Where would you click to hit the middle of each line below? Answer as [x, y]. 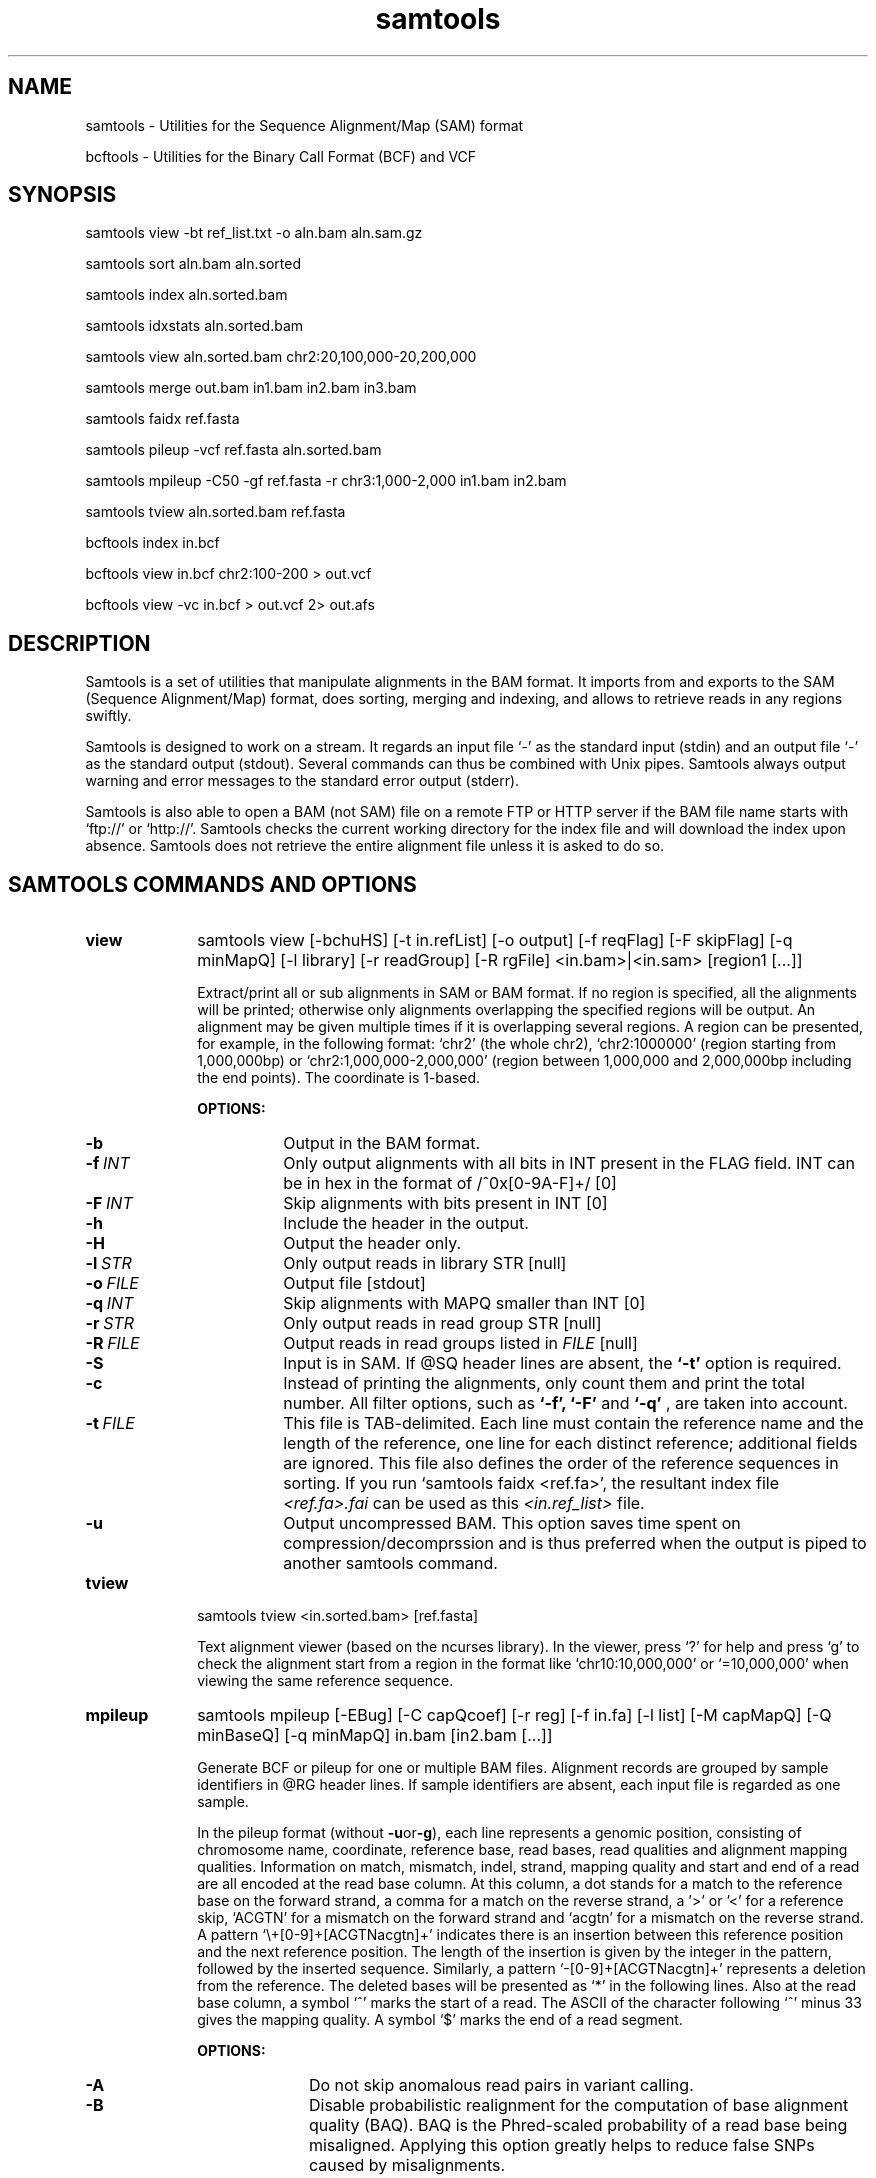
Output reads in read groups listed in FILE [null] [460, 1343]
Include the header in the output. [406, 1223]
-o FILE [112, 1283]
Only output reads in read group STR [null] [442, 1323]
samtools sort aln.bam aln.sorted [193, 264]
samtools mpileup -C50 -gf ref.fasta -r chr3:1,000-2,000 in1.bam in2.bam [326, 481]
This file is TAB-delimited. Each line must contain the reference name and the [573, 1423]
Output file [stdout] [354, 1283]
